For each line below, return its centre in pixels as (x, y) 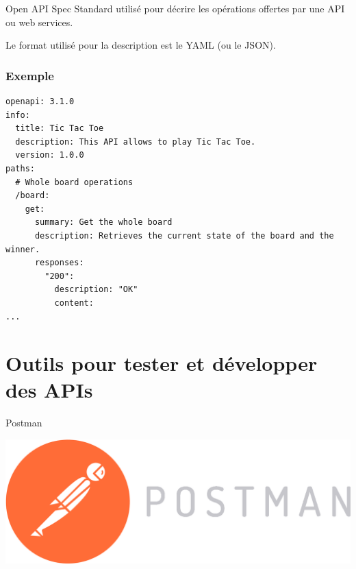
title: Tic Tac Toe (60, 129)
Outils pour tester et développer (162, 363)
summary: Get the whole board (103, 222)
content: (74, 303)
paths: (20, 168)
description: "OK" (96, 290)
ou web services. (39, 22)
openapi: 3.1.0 (40, 101)
